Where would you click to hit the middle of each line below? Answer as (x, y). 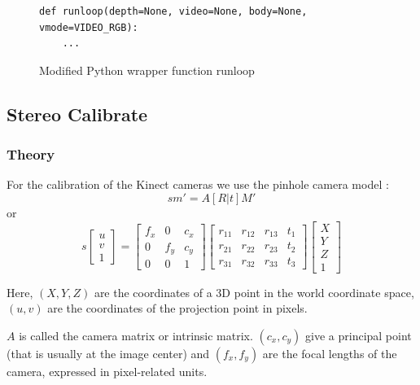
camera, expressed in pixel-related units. (107, 371)
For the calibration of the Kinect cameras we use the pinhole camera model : (198, 184)
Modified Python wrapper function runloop (147, 70)
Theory (31, 154)
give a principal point (359, 335)
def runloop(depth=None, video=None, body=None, (173, 11)
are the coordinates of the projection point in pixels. (177, 308)
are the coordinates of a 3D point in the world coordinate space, (254, 292)
